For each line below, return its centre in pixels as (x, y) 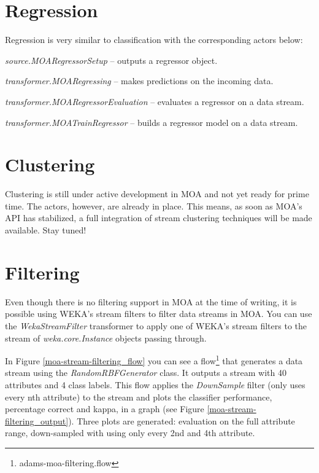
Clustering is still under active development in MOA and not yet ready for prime (157, 194)
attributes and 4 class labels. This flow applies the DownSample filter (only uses (155, 384)
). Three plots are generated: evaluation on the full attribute (182, 420)
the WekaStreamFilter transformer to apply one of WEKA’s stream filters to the (156, 325)
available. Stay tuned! (46, 230)
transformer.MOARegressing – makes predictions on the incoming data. (139, 81)
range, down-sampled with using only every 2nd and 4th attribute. (130, 433)
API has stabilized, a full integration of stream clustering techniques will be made (159, 218)
